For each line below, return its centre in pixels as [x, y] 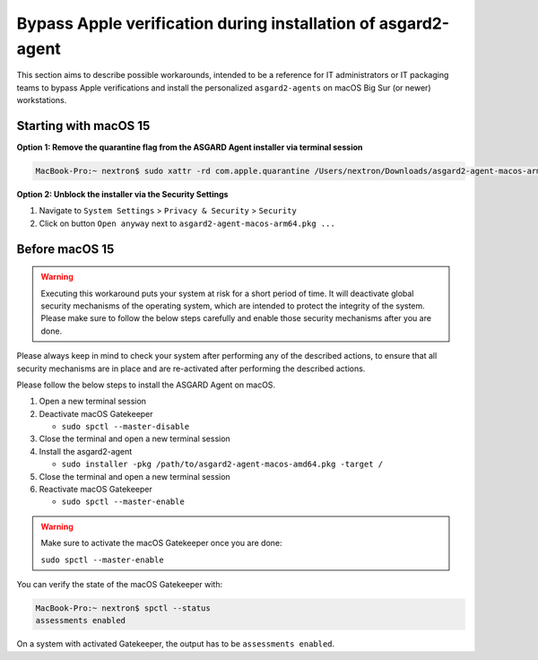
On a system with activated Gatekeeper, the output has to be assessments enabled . [176, 644]
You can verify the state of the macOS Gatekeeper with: [120, 584]
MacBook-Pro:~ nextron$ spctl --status [123, 608]
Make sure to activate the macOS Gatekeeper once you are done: [161, 543]
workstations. [42, 100]
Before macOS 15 [65, 249]
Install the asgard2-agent [86, 451]
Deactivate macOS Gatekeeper [96, 413]
